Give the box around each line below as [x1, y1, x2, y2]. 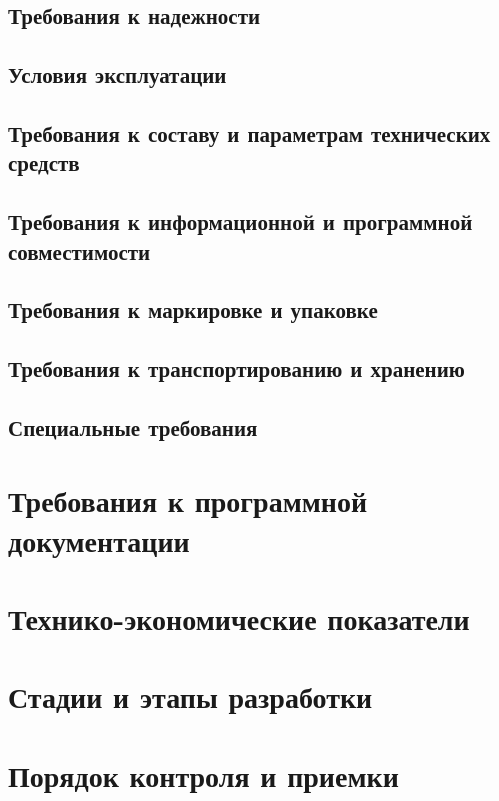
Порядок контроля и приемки [8, 754, 399, 795]
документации [8, 519, 190, 560]
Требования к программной [8, 480, 368, 521]
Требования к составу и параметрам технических [8, 117, 491, 148]
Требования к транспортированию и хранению [8, 353, 465, 384]
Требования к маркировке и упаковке [8, 294, 378, 325]
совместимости [8, 235, 151, 266]
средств [8, 147, 80, 178]
